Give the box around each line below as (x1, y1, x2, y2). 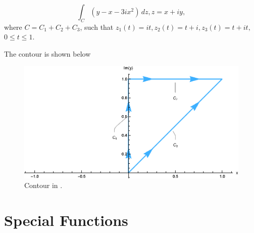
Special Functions (4, 209, 128, 230)
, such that (80, 21, 114, 32)
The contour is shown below (4, 48, 91, 59)
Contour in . (24, 180, 63, 191)
